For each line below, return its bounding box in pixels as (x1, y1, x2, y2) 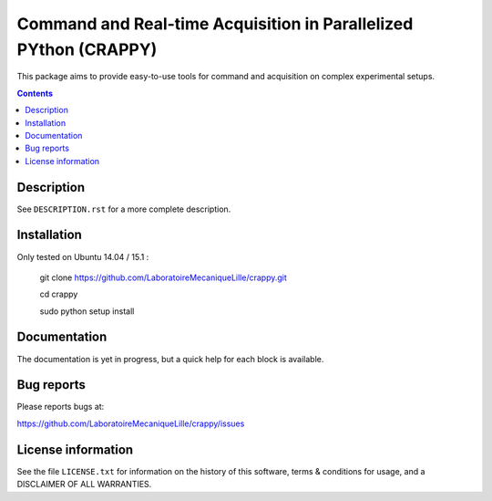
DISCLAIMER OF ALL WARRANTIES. (16, 479, 152, 490)
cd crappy (39, 288, 78, 300)
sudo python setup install (39, 306, 135, 317)
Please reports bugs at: (16, 402, 105, 412)
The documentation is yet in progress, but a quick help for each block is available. (16, 353, 324, 364)
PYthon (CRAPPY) (16, 39, 158, 59)
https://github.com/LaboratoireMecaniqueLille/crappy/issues (16, 418, 245, 429)
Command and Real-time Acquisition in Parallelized (16, 14, 414, 34)
